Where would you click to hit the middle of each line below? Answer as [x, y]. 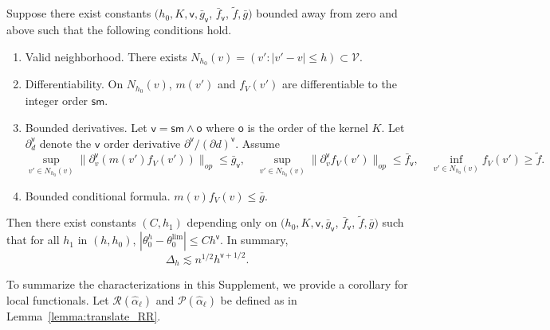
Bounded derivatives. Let [86, 127]
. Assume [257, 143]
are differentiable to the [339, 84]
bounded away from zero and [327, 13]
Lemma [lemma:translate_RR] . [84, 315]
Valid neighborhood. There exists [106, 56]
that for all [33, 240]
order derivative [142, 143]
